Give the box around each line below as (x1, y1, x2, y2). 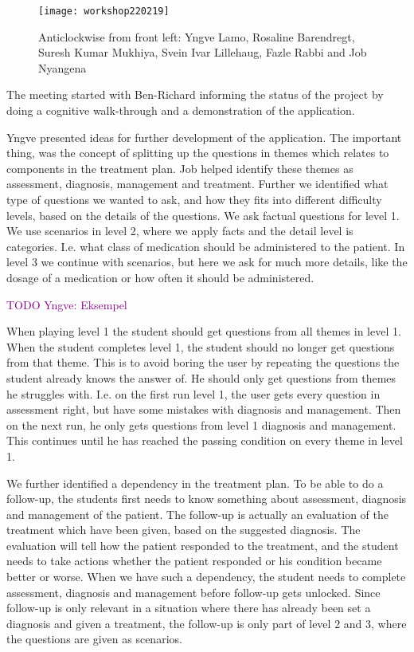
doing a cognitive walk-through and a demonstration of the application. (6, 102, 355, 119)
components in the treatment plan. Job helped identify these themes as (6, 159, 353, 176)
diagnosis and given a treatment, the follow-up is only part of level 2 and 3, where (6, 615, 407, 631)
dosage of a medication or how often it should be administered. (6, 269, 314, 285)
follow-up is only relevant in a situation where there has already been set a (6, 599, 371, 616)
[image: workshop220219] (38, 6, 170, 17)
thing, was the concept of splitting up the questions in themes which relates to (6, 144, 389, 161)
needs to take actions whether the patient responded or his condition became (6, 552, 382, 569)
